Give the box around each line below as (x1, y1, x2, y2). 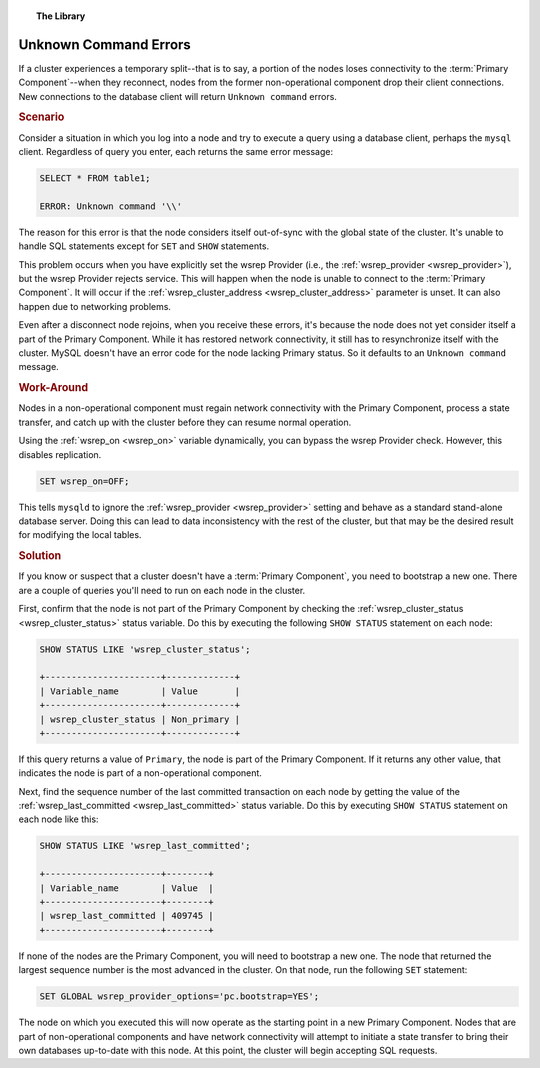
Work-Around (18, 381, 89, 395)
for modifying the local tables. (18, 529, 142, 541)
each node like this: (18, 813, 99, 825)
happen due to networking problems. (18, 300, 172, 312)
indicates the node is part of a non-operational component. (18, 767, 262, 779)
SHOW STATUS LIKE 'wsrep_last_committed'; (39, 840, 251, 852)
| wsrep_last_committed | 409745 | (39, 910, 214, 922)
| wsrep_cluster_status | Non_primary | (39, 713, 240, 725)
